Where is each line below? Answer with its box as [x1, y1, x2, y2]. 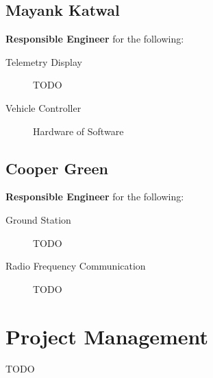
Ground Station [5, 212, 71, 226]
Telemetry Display [5, 54, 82, 69]
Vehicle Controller [5, 100, 82, 115]
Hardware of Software [33, 123, 124, 138]
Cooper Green [5, 157, 108, 178]
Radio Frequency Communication [5, 259, 146, 273]
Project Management [5, 322, 209, 350]
